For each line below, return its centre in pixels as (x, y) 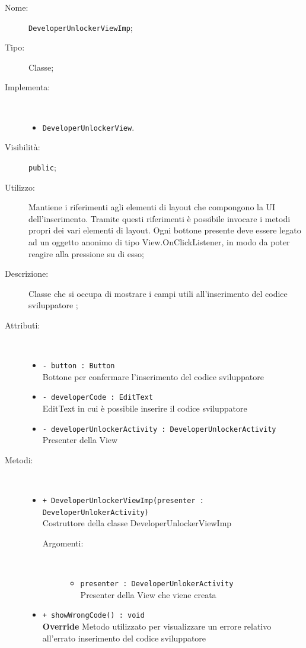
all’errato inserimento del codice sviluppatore (124, 638)
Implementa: (28, 87)
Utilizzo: (20, 187)
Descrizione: (27, 274)
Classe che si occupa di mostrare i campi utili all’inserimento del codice (158, 293)
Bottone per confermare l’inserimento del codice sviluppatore (153, 376)
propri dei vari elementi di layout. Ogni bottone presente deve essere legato (165, 230)
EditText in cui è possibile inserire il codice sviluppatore (145, 408)
